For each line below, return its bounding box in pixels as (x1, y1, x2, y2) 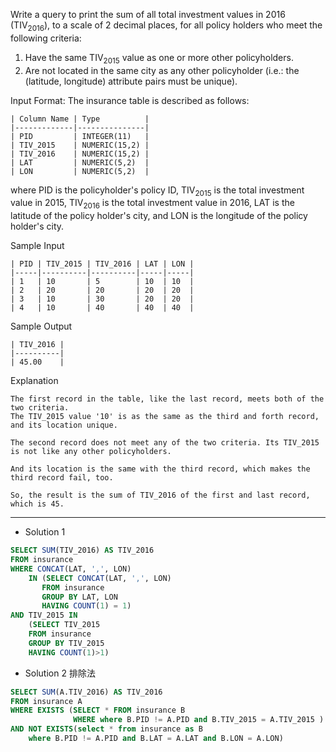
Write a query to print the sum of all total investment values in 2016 (10, 9, 286, 20)
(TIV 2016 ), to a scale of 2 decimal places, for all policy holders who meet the (10, 19, 323, 33)
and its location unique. (10, 420, 118, 431)
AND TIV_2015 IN (10, 610, 78, 621)
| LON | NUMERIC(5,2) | (10, 166, 150, 176)
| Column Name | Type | (10, 114, 150, 124)
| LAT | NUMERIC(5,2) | (10, 157, 150, 168)
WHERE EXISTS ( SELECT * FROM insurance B (10, 705, 186, 716)
